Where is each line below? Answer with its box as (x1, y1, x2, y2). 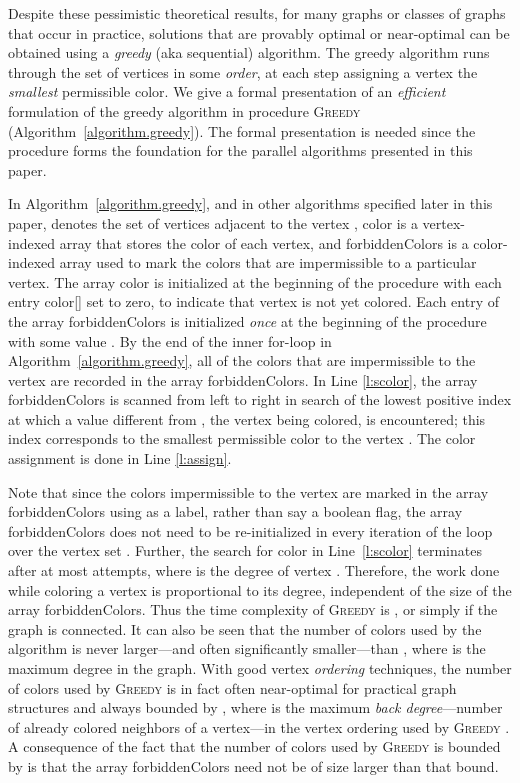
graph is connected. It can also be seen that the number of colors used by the (8, 618, 482, 639)
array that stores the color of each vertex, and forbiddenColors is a (59, 232, 469, 253)
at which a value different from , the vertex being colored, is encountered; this (8, 408, 486, 429)
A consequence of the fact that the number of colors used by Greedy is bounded (8, 736, 501, 757)
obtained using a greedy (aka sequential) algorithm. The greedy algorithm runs (8, 42, 490, 63)
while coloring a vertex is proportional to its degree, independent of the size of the (8, 579, 512, 600)
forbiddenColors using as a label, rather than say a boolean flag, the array (8, 501, 463, 522)
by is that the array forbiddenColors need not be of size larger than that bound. (8, 755, 499, 776)
